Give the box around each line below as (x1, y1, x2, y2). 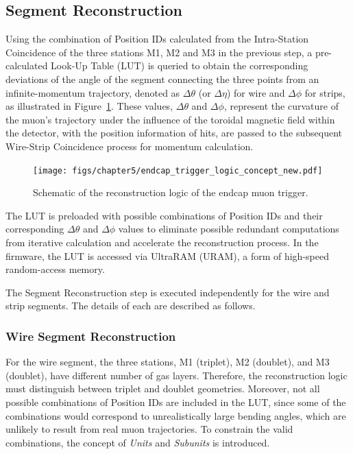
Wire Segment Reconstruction (5, 327, 176, 344)
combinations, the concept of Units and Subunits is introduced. (5, 435, 270, 449)
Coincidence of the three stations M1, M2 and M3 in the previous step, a (5, 45, 313, 59)
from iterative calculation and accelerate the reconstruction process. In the (5, 235, 319, 249)
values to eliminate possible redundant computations (118, 222, 339, 236)
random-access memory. (5, 262, 105, 276)
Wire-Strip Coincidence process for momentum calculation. (5, 139, 254, 153)
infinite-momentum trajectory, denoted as (5, 85, 180, 99)
